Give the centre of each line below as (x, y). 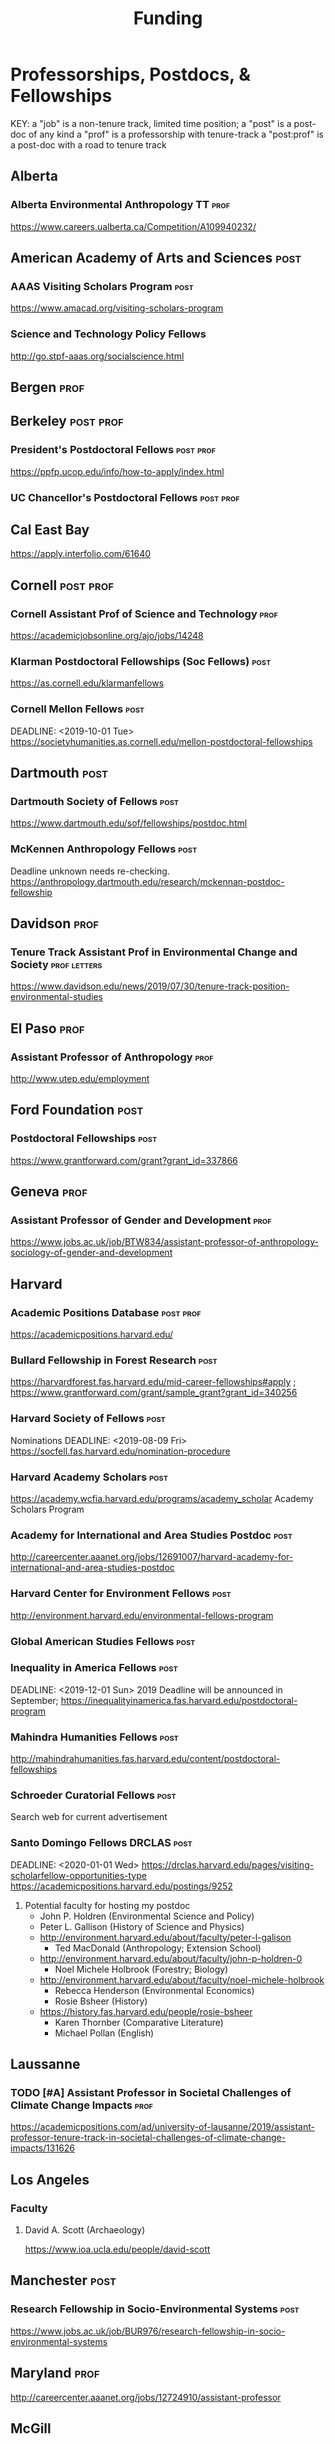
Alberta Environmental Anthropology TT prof (120, 205)
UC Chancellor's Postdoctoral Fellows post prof (125, 497)
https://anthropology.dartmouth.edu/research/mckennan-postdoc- (147, 881)
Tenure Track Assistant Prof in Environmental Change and (154, 952)
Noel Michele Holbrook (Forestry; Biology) (141, 1969)
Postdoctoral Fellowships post (84, 1139)
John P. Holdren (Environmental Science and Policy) (147, 1916)
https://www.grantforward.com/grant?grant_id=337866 (124, 1160)
